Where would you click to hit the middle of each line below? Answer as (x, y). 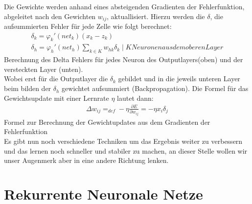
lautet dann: (135, 98)
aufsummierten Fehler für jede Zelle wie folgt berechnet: (88, 26)
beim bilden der (28, 88)
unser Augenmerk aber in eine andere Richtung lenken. (86, 160)
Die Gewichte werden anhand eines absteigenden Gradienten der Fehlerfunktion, (124, 6)
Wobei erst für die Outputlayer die (56, 79)
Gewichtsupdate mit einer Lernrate (57, 98)
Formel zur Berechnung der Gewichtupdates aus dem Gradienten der (107, 122)
